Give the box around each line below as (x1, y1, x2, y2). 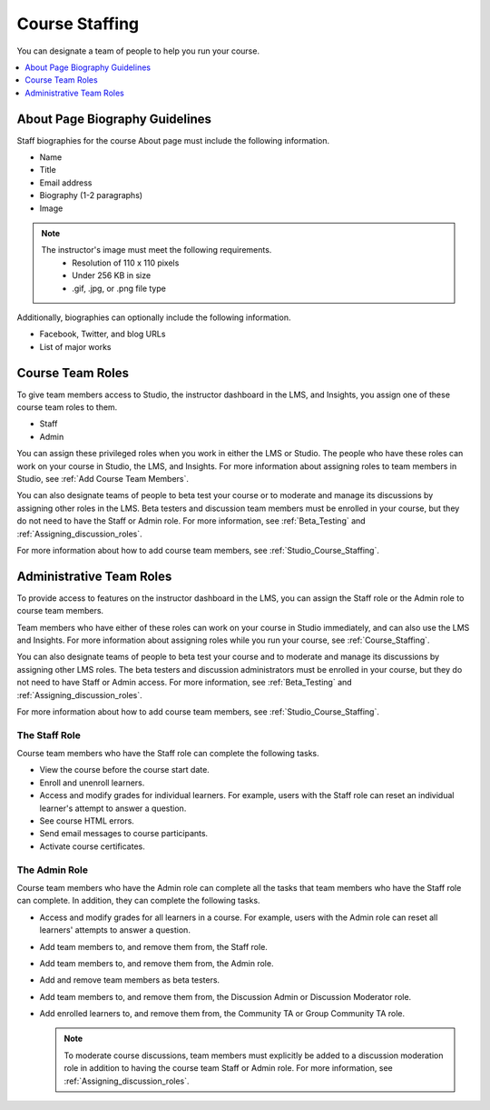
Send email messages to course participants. (39, 828, 209, 839)
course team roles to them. (16, 402, 118, 413)
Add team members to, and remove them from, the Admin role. (39, 957, 274, 968)
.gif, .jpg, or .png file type (72, 283, 167, 294)
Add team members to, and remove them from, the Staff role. (39, 941, 268, 952)
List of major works (39, 341, 113, 352)
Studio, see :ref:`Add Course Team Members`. (16, 473, 190, 484)
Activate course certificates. (39, 841, 145, 852)
